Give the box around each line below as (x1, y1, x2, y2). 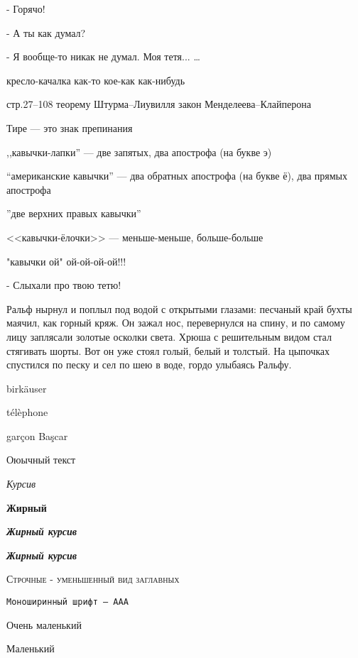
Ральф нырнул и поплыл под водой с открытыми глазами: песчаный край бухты (6, 301, 352, 316)
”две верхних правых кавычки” (6, 206, 141, 221)
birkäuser (6, 380, 47, 395)
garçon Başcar (6, 428, 68, 443)
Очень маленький (6, 617, 82, 632)
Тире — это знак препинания (6, 120, 133, 135)
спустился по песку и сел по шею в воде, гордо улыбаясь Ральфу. (6, 357, 292, 372)
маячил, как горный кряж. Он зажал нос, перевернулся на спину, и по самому (6, 315, 345, 330)
